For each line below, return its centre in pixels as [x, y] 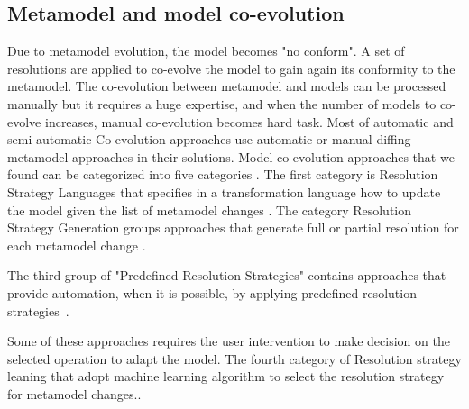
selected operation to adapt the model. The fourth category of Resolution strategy [234, 358]
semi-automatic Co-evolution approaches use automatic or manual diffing [209, 139]
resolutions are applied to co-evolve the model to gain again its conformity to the [231, 68]
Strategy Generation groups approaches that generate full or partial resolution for [233, 227]
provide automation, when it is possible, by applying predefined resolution [212, 292]
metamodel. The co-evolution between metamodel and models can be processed [227, 86]
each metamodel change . [77, 245]
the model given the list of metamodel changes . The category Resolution [210, 209]
